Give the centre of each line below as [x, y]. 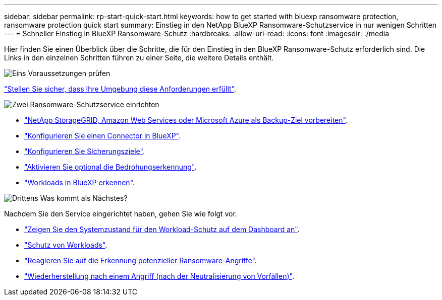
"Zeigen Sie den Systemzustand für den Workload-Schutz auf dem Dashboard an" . [162, 229]
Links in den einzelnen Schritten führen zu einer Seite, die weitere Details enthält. [139, 58]
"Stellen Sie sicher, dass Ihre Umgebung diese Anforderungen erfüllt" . [120, 89]
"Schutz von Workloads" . [66, 245]
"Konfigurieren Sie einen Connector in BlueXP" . [102, 136]
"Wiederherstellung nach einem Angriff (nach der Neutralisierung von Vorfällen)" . [159, 276]
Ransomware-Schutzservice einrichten [95, 104]
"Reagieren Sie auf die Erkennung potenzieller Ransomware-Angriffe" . [141, 260]
